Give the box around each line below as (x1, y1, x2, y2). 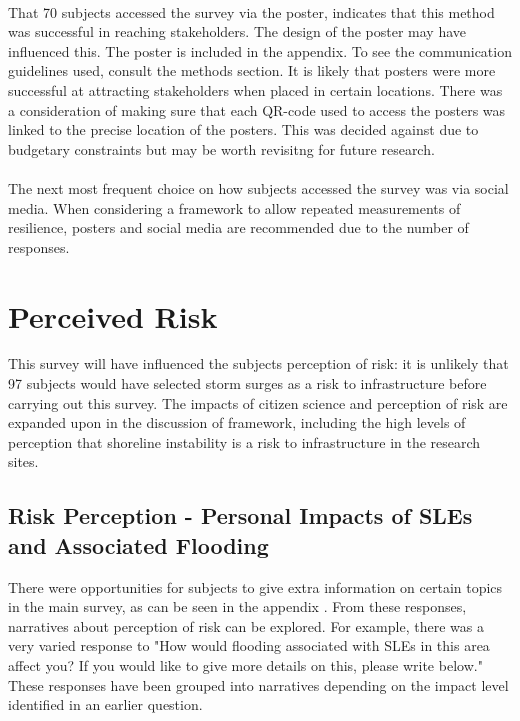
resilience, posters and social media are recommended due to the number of (8, 217, 469, 238)
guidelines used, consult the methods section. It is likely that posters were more (8, 60, 496, 81)
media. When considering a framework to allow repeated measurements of (8, 197, 461, 218)
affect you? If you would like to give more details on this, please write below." (8, 654, 483, 675)
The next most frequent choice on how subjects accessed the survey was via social (8, 177, 509, 198)
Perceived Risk (8, 295, 218, 336)
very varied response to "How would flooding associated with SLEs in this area (8, 635, 490, 656)
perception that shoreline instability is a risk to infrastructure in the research (8, 431, 481, 452)
